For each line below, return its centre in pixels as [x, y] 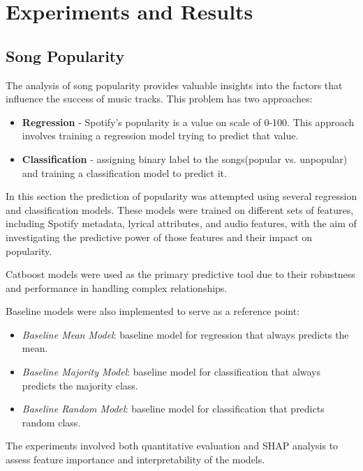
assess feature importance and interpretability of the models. [135, 460]
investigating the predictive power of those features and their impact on [159, 237]
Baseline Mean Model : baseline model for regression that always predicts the [185, 334]
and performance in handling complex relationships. [117, 287]
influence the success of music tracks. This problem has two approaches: [159, 99]
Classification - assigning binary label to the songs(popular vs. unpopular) [185, 159]
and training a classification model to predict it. [124, 172]
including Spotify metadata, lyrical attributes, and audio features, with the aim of [181, 223]
